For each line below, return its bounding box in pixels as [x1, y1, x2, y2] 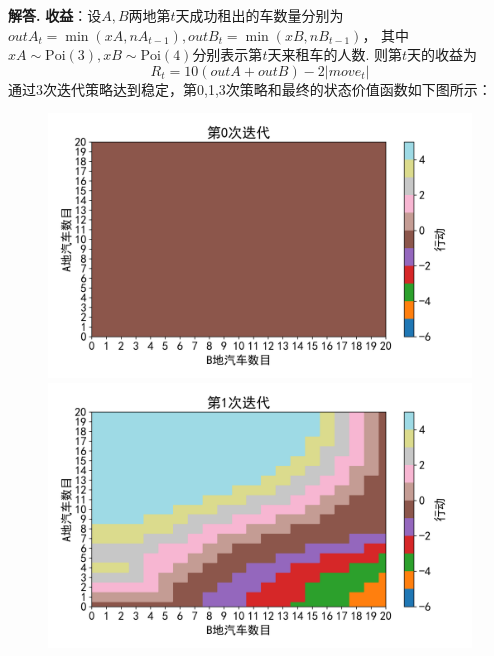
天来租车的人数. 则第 [267, 44, 402, 65]
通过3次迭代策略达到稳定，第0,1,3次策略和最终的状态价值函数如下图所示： [8, 78, 492, 99]
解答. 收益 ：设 [8, 5, 102, 25]
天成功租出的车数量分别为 [175, 5, 344, 25]
